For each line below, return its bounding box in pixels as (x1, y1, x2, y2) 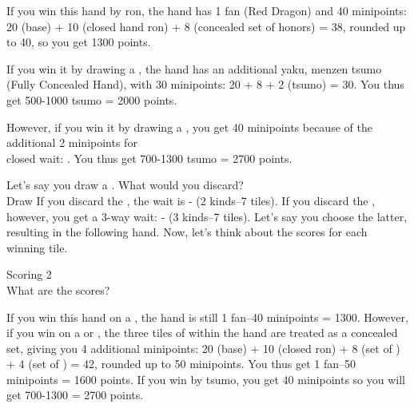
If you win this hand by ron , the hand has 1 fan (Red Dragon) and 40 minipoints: (6, 2, 407, 18)
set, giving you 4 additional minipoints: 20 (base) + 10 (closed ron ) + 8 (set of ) (6, 339, 400, 356)
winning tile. (6, 239, 68, 255)
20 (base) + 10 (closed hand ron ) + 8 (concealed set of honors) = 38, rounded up (6, 18, 406, 34)
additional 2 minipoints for (6, 134, 137, 151)
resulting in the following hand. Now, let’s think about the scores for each (6, 224, 368, 240)
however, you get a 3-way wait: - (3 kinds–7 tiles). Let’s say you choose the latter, (6, 208, 408, 224)
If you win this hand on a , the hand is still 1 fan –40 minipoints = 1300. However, (6, 308, 408, 325)
